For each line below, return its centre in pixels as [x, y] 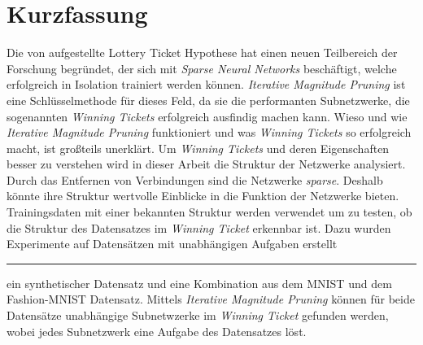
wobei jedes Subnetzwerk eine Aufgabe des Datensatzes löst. [157, 331]
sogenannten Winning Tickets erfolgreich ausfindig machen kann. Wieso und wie [207, 116]
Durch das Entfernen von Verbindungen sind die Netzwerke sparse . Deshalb [195, 179]
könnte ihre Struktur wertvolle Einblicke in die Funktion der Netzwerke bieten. [203, 196]
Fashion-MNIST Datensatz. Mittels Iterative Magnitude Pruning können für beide [211, 299]
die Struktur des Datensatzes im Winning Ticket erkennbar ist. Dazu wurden [199, 227]
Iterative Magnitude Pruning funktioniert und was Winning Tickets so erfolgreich [209, 132]
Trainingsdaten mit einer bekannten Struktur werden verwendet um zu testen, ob [209, 212]
